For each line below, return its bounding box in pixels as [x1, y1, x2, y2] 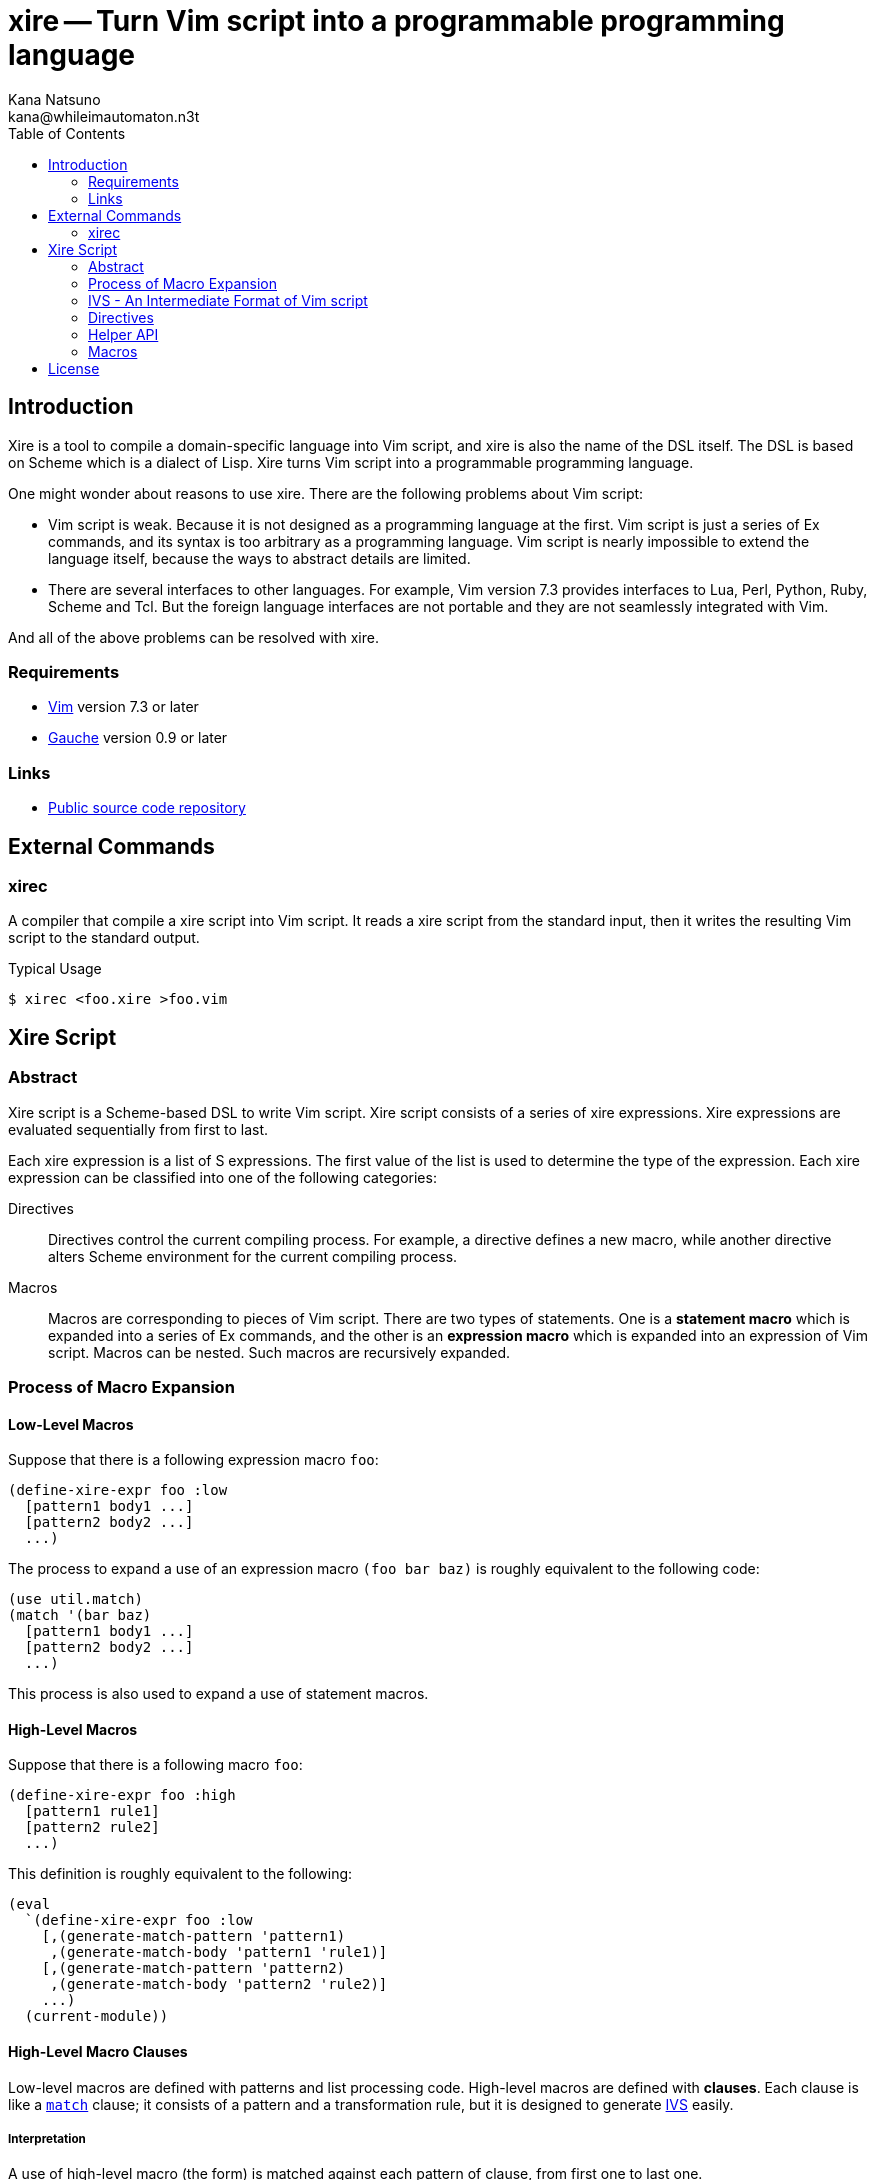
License [48, 359, 100, 377]
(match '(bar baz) [8, 1607, 152, 1624]
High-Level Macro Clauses [8, 2042, 188, 2060]
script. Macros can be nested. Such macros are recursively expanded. [48, 1343, 510, 1361]
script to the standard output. [8, 929, 200, 947]
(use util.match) [8, 1591, 143, 1608]
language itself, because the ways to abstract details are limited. [48, 549, 471, 567]
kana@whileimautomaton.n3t [8, 107, 200, 125]
